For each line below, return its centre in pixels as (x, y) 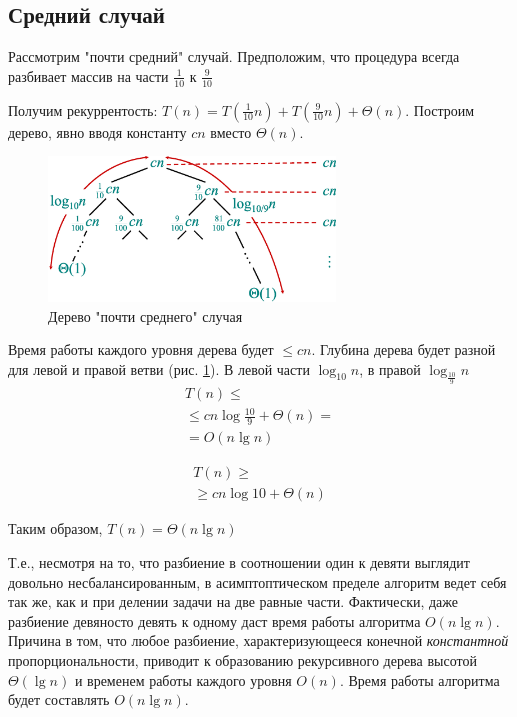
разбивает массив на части (88, 75)
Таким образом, (55, 528)
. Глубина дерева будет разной (403, 349)
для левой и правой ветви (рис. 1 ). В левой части (159, 368)
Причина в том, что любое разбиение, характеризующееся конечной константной (258, 640)
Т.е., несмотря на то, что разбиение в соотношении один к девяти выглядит (239, 561)
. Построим (440, 109)
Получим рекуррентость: (83, 109)
